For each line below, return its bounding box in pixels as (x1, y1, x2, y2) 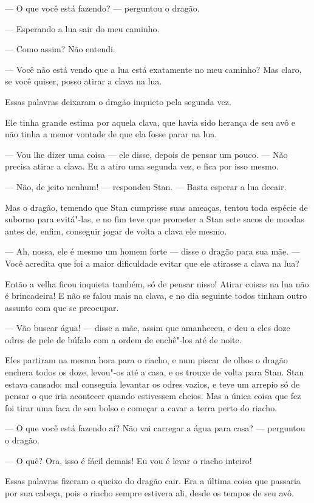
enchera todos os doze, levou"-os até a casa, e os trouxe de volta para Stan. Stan (5, 366, 304, 378)
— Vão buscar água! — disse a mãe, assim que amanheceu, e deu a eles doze (5, 321, 290, 334)
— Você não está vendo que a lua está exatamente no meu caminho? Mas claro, (5, 63, 302, 75)
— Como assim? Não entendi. (5, 43, 115, 55)
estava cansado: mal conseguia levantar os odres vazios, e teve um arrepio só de (5, 377, 300, 390)
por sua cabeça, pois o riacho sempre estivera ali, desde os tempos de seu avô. (5, 486, 294, 499)
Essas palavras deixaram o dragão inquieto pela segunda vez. (5, 95, 231, 108)
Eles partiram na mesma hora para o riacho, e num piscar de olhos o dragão (5, 354, 288, 366)
